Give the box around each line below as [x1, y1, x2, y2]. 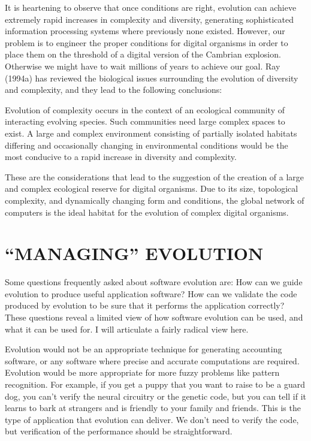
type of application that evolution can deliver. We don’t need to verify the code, [5, 413, 299, 425]
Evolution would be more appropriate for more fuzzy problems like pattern [5, 366, 280, 379]
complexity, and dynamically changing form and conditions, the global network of [5, 194, 304, 206]
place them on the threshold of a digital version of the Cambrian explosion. [5, 48, 281, 61]
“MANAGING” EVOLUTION [5, 241, 264, 265]
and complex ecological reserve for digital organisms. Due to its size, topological [5, 182, 298, 195]
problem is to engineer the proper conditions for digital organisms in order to [5, 36, 288, 49]
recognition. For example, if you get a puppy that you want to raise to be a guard [5, 377, 305, 390]
